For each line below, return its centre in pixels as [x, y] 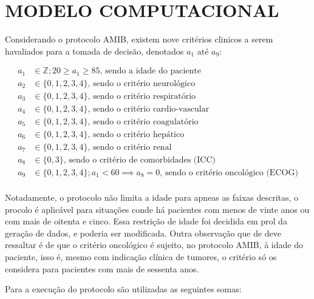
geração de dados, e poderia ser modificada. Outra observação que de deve [143, 233]
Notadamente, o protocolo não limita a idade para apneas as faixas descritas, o [152, 197]
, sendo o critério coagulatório [143, 122]
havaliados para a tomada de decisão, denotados [94, 51]
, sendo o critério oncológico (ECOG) [229, 173]
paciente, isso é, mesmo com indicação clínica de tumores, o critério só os [141, 257]
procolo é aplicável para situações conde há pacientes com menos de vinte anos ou [157, 209]
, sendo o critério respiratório [142, 96]
